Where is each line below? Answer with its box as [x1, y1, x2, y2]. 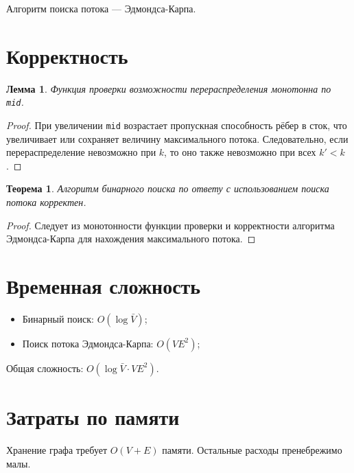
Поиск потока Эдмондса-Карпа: [22, 336, 154, 350]
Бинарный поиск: [22, 311, 94, 325]
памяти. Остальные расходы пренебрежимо [162, 443, 342, 457]
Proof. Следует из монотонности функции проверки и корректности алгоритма [6, 218, 335, 232]
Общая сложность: [6, 360, 84, 375]
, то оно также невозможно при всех [164, 145, 316, 159]
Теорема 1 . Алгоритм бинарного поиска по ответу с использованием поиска [6, 181, 329, 196]
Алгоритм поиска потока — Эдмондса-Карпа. [6, 1, 196, 15]
